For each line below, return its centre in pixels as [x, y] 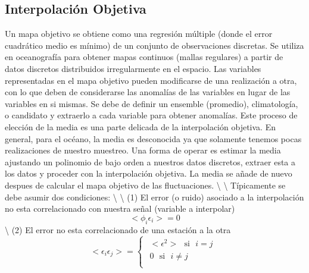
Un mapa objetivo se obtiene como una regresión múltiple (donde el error [139, 34]
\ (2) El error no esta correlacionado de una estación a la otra [118, 229]
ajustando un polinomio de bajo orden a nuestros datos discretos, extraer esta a [150, 161]
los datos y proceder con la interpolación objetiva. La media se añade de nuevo [149, 173]
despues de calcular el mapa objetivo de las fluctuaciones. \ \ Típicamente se [145, 185]
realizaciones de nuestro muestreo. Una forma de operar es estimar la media [143, 150]
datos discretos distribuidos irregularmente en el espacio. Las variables [133, 68]
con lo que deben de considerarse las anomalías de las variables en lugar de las [148, 92]
